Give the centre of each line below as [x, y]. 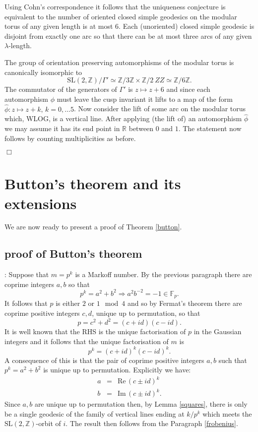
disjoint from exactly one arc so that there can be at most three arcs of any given [128, 36]
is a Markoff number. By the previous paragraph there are [163, 274]
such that [233, 360]
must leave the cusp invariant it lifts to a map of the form [145, 99]
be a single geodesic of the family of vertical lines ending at [95, 413]
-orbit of [48, 423]
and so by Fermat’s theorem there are [185, 303]
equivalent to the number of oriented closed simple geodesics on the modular [121, 16]
